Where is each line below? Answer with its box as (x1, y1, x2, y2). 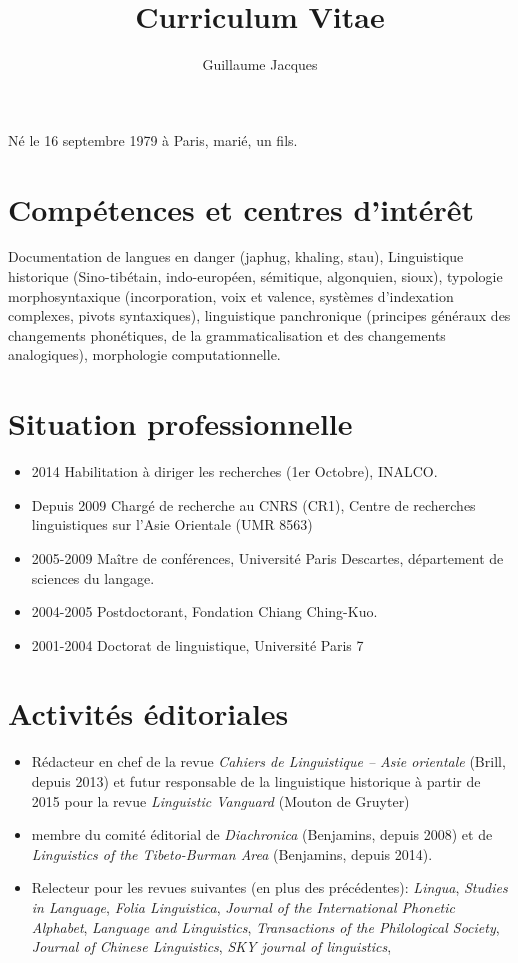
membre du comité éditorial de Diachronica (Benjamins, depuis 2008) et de (31, 824, 493, 845)
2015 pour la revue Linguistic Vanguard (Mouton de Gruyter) (31, 790, 410, 811)
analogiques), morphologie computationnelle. (8, 344, 281, 365)
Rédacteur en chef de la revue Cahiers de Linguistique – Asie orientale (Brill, (31, 751, 506, 772)
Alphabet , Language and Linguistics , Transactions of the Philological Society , (31, 916, 500, 937)
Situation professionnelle (8, 403, 353, 444)
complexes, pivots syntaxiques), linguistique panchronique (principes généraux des (8, 305, 511, 326)
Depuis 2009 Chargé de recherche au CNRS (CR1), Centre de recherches (31, 494, 476, 515)
